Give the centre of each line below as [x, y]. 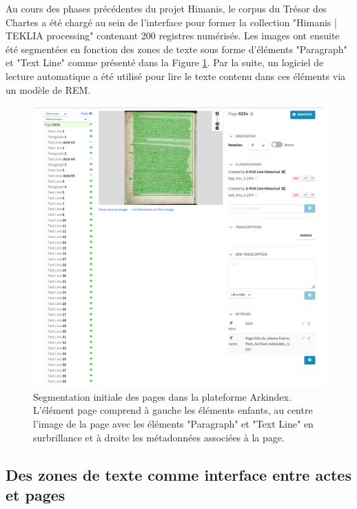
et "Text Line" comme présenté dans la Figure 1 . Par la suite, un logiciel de [165, 62]
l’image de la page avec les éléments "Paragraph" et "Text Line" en [173, 423]
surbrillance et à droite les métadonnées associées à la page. [159, 437]
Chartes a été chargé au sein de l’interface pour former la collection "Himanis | [171, 22]
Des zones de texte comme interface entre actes [178, 474]
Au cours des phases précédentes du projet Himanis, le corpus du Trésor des [166, 8]
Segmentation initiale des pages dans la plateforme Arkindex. [162, 396]
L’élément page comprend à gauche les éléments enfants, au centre [173, 410]
